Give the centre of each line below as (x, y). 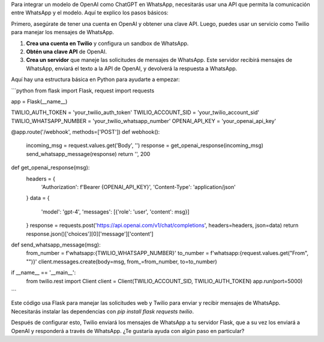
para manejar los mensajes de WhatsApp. (62, 32)
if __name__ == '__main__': (43, 272)
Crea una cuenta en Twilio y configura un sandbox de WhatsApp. (107, 43)
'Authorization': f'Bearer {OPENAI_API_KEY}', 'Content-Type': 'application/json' (139, 187)
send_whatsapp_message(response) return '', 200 (88, 154)
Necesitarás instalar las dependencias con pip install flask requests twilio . (103, 311)
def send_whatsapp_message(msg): (56, 244)
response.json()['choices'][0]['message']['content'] (90, 233)
